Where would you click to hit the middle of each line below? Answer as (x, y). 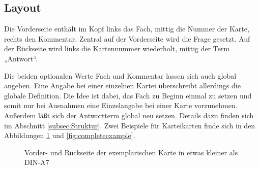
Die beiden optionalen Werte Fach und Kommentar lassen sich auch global (120, 75)
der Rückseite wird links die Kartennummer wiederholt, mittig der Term (117, 48)
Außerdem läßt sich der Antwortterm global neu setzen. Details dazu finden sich (129, 115)
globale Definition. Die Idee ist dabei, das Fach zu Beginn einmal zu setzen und (128, 95)
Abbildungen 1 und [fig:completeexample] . (70, 135)
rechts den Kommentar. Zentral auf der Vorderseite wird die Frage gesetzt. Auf (127, 38)
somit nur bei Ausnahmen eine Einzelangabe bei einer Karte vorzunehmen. (121, 105)
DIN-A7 (37, 162)
